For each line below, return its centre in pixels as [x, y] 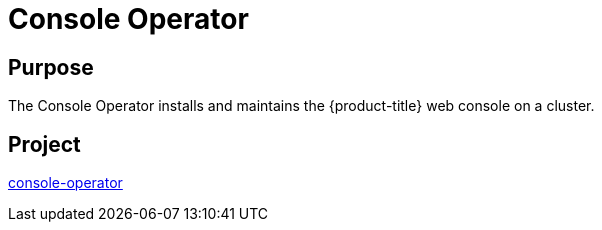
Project [44, 144]
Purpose [51, 67]
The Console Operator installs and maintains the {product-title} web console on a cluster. [301, 106]
